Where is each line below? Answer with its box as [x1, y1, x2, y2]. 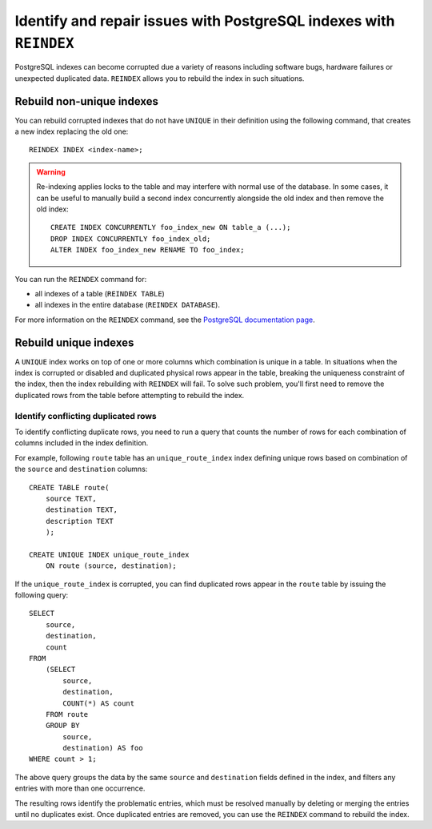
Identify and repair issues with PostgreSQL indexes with [14, 12, 395, 30]
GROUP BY [45, 721, 80, 730]
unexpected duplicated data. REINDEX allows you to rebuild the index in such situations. [14, 73, 305, 83]
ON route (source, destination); [45, 561, 178, 570]
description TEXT [45, 517, 114, 525]
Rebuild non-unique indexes [14, 95, 159, 108]
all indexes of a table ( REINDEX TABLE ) [34, 288, 166, 298]
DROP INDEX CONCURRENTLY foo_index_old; [50, 234, 211, 243]
